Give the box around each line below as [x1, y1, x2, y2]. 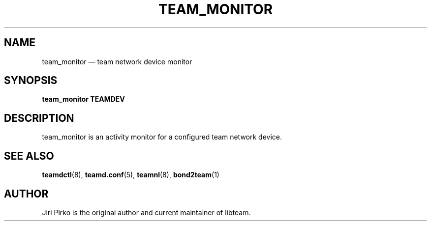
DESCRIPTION [4, 112, 74, 124]
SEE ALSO [4, 149, 54, 162]
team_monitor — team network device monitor [42, 57, 192, 66]
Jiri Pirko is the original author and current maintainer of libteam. [42, 208, 251, 217]
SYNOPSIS [4, 74, 58, 87]
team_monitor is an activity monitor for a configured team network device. [42, 133, 282, 141]
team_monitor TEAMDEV [42, 95, 125, 104]
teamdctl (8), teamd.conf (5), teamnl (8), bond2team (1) [42, 170, 219, 179]
